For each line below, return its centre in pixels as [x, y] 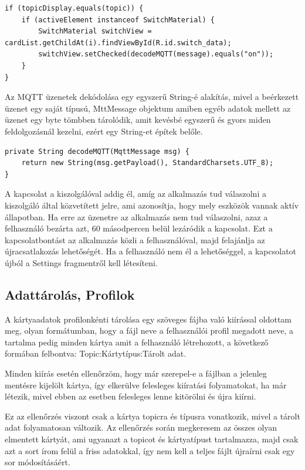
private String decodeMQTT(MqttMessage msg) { [97, 151]
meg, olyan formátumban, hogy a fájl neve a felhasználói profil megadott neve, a [149, 330]
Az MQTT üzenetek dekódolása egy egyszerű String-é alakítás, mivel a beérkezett [152, 97]
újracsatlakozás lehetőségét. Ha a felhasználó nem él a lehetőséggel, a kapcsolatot [151, 251]
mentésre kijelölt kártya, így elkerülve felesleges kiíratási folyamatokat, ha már [146, 385]
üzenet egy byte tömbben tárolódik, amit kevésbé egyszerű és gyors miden [138, 120]
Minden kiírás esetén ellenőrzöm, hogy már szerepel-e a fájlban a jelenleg [136, 373]
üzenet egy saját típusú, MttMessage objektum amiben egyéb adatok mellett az [148, 108]
